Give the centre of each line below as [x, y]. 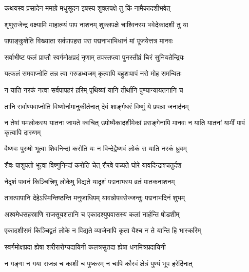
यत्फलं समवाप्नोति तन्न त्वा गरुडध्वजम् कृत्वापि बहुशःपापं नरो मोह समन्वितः [93, 73]
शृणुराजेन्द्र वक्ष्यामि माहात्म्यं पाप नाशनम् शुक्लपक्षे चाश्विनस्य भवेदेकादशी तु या [96, 24]
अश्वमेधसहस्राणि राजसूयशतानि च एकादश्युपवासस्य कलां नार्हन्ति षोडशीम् [92, 214]
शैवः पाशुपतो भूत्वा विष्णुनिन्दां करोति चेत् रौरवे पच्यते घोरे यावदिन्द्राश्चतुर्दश [93, 165]
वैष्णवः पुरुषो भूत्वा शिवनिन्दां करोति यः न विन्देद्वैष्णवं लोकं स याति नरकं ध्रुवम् [96, 148]
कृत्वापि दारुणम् [23, 132]
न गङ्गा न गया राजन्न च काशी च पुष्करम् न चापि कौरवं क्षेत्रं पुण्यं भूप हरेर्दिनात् [99, 263]
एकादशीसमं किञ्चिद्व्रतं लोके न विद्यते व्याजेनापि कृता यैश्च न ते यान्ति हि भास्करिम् [103, 230]
